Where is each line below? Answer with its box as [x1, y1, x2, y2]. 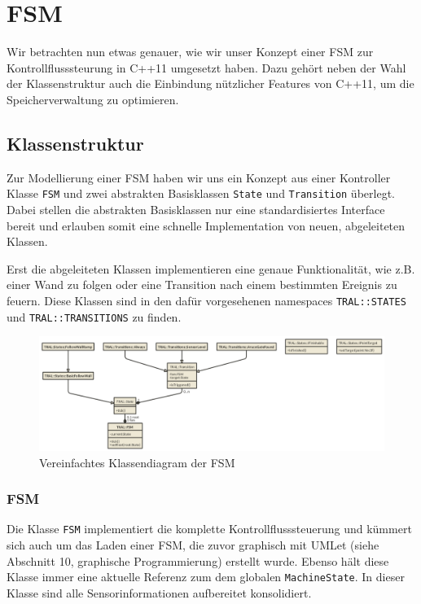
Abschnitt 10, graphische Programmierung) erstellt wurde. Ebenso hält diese [7, 552, 389, 569]
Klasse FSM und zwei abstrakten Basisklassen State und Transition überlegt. [7, 185, 395, 202]
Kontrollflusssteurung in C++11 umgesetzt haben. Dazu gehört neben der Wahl [7, 59, 406, 76]
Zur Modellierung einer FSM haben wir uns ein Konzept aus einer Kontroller [7, 169, 391, 186]
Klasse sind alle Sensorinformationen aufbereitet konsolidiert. [7, 584, 312, 601]
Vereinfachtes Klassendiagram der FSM [39, 453, 235, 471]
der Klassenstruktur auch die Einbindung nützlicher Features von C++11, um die [7, 75, 414, 92]
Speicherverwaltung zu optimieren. [7, 90, 179, 107]
